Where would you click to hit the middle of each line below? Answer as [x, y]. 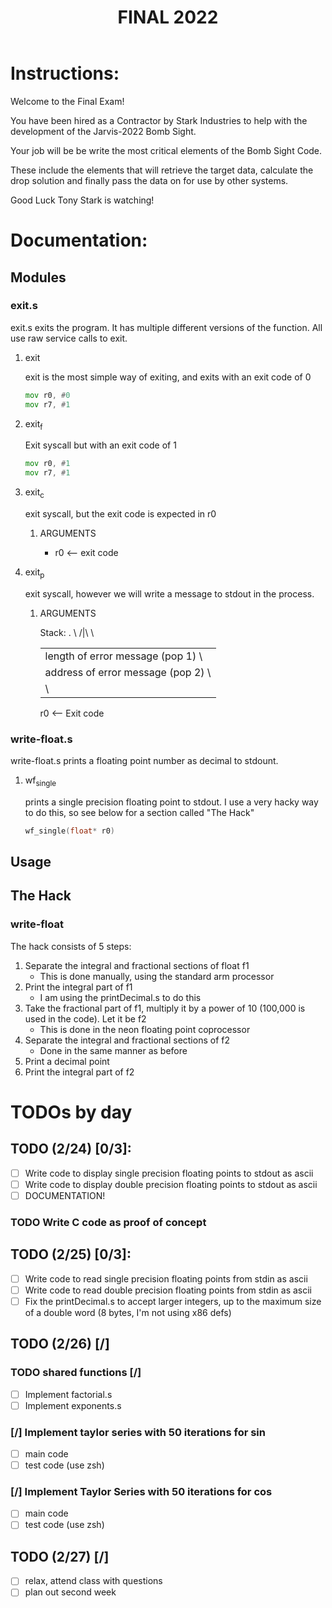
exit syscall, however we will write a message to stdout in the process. [169, 593]
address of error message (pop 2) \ [128, 672]
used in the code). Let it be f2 [85, 1018]
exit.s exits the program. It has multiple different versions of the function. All [166, 327]
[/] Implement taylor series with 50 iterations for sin [138, 1432]
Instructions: [65, 73]
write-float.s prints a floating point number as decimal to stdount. [144, 760]
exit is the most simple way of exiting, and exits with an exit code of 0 [168, 377]
